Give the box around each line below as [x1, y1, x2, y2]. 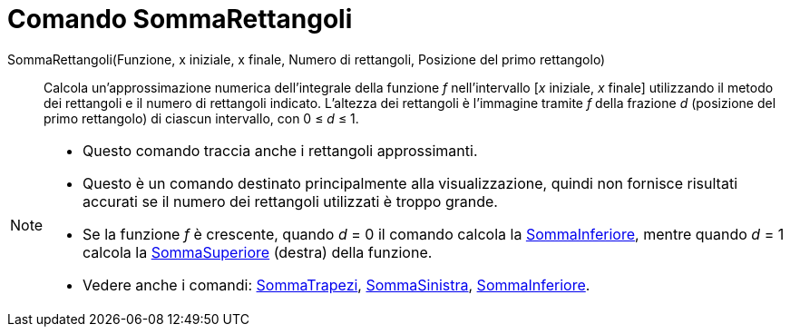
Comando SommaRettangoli [7, 4, 353, 34]
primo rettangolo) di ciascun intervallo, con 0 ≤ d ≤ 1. [44, 110, 359, 126]
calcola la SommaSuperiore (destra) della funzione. [83, 242, 433, 261]
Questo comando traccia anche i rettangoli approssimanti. [83, 141, 478, 160]
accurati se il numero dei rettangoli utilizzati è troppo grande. [83, 192, 498, 211]
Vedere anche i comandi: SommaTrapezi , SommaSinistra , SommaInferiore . [83, 275, 590, 294]
